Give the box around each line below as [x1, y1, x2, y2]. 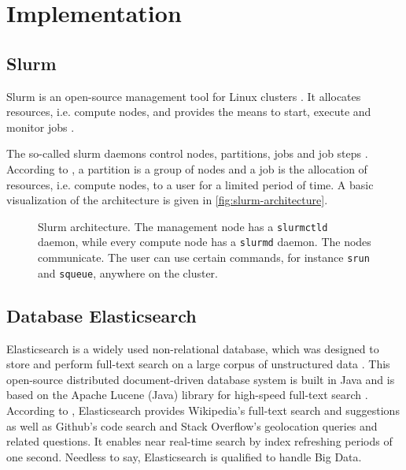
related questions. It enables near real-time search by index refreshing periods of [6, 433, 393, 449]
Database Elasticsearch [6, 303, 197, 327]
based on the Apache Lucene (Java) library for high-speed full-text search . [6, 386, 368, 403]
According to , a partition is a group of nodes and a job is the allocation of [6, 160, 367, 177]
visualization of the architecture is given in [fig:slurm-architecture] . [6, 192, 328, 208]
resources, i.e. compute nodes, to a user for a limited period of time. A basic [6, 176, 374, 192]
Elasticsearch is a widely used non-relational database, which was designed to [6, 340, 379, 356]
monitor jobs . [6, 118, 75, 135]
